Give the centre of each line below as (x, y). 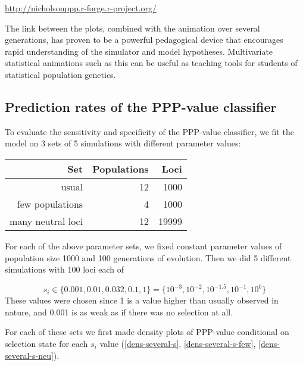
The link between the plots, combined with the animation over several (132, 28)
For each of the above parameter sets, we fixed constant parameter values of (143, 245)
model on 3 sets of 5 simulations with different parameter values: (123, 143)
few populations (50, 204)
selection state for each (46, 344)
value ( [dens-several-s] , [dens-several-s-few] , (178, 344)
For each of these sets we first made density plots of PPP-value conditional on (147, 332)
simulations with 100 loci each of (65, 269)
